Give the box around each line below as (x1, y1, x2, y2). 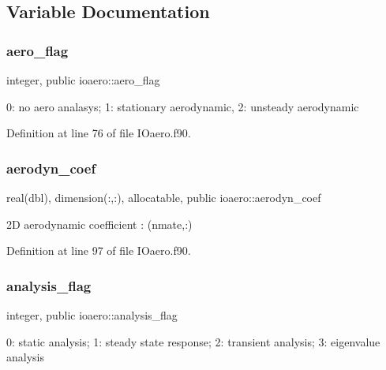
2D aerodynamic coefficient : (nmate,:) (6, 215, 193, 232)
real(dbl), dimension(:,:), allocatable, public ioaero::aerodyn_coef (6, 189, 321, 205)
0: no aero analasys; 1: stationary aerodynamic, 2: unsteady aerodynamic (6, 98, 359, 114)
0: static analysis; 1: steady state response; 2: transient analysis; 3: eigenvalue (6, 333, 380, 349)
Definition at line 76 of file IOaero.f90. (6, 125, 191, 141)
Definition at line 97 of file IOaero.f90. (6, 242, 191, 259)
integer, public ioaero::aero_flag (6, 72, 160, 88)
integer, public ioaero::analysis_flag (6, 307, 178, 323)
